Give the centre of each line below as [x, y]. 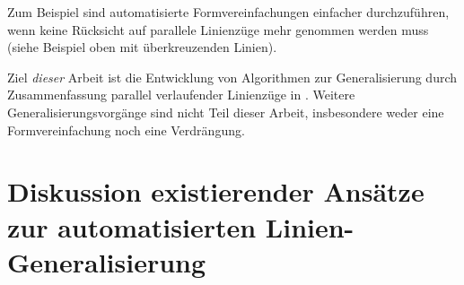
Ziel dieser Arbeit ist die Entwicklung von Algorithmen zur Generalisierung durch [232, 77]
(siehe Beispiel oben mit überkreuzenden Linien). [142, 47]
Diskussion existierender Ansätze [216, 191]
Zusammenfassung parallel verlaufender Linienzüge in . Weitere [181, 95]
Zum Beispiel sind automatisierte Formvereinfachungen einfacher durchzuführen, [228, 12]
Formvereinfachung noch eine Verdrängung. [126, 130]
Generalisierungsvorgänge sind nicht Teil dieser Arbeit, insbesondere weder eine [226, 112]
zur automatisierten [132, 226]
